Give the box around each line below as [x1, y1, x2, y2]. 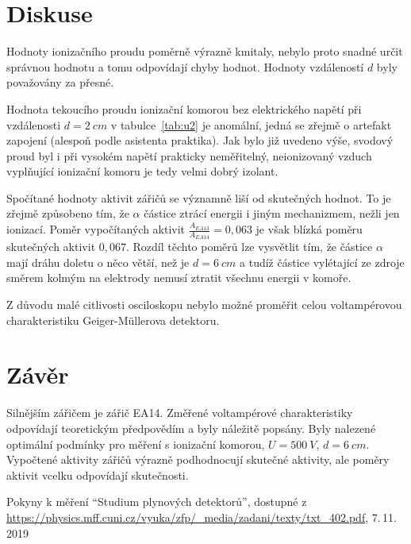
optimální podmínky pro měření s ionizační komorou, [6, 435, 265, 452]
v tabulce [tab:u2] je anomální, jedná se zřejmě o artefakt [110, 116, 392, 133]
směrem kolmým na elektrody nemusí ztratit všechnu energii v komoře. [6, 269, 351, 286]
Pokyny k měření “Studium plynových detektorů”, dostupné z [6, 493, 307, 510]
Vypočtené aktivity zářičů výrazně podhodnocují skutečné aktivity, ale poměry [6, 451, 390, 468]
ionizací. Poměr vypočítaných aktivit [6, 221, 186, 237]
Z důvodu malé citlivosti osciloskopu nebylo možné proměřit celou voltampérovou [6, 296, 402, 313]
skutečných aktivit [6, 238, 96, 255]
